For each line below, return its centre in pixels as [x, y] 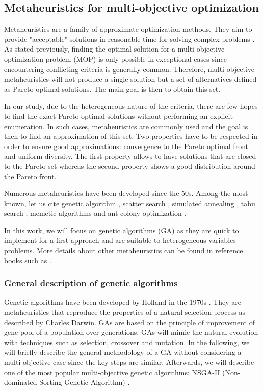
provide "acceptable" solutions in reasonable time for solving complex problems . [129, 39]
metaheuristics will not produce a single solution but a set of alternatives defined [130, 79]
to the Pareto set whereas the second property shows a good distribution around [130, 166]
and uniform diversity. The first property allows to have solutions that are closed [130, 156]
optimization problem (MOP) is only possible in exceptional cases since [116, 58]
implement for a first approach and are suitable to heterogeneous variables [120, 240]
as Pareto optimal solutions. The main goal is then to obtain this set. [112, 89]
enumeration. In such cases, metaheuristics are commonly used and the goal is [126, 126]
